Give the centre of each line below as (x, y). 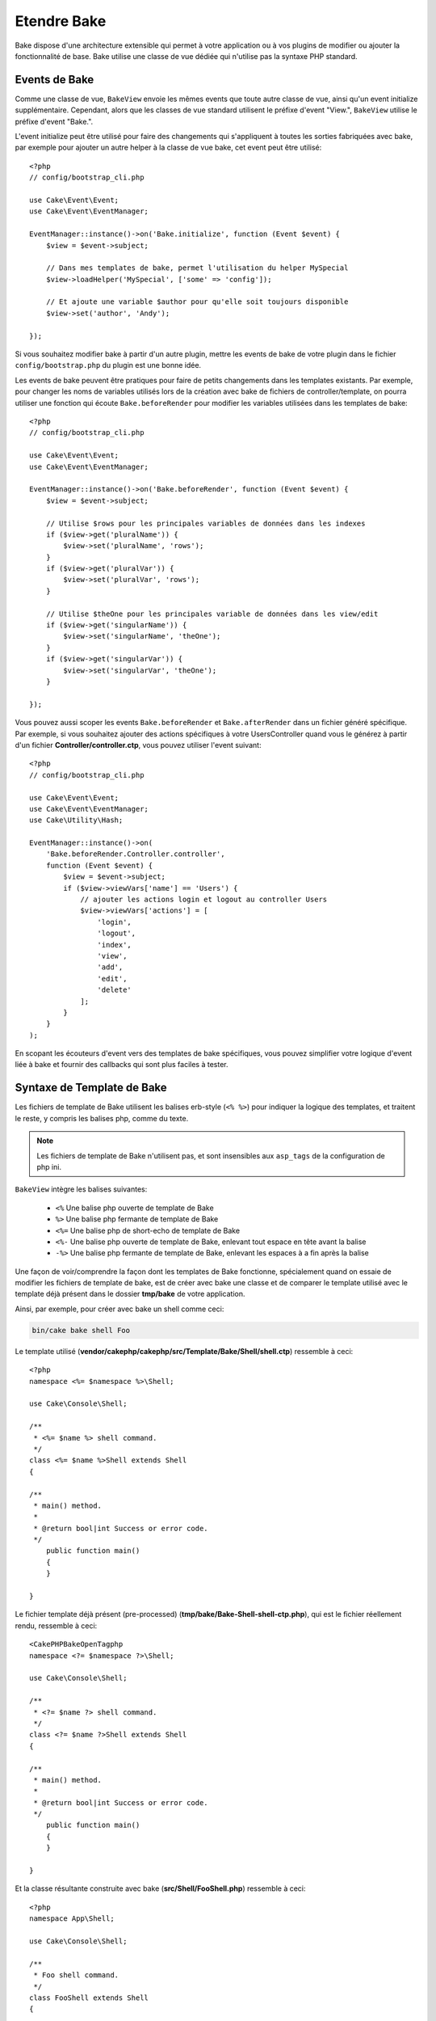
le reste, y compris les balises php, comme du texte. (102, 1118)
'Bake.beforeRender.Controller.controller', (135, 854)
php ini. (49, 1167)
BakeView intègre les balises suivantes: (81, 1189)
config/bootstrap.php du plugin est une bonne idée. (108, 365)
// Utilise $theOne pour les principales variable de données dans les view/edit (212, 614)
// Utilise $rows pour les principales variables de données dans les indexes (205, 523)
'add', (110, 967)
